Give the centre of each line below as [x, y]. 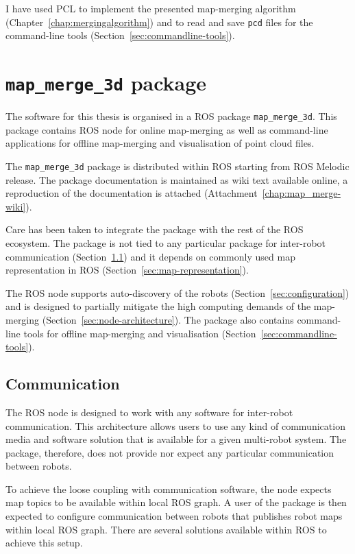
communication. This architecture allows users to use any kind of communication [175, 425]
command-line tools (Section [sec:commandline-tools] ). [120, 35]
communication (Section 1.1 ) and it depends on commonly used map [150, 256]
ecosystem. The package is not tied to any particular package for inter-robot [166, 242]
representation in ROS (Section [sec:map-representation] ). [127, 270]
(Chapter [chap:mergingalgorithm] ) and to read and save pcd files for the [159, 22]
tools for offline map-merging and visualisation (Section [140, 333]
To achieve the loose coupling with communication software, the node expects [169, 489]
